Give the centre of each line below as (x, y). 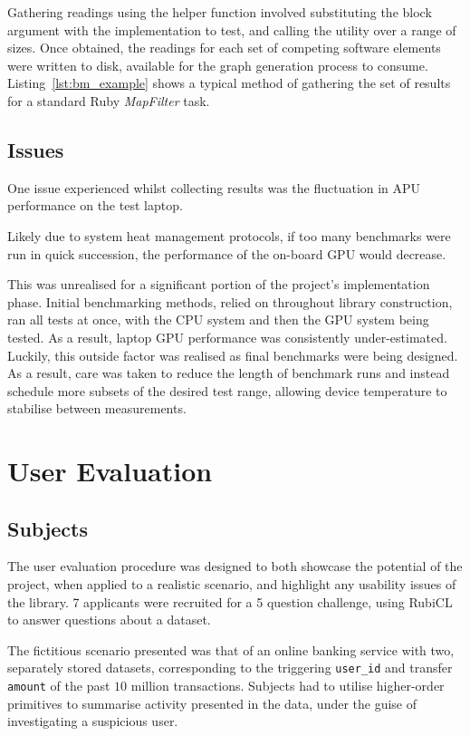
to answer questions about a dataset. (109, 620)
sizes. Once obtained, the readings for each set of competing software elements (224, 48)
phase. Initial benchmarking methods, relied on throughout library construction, (230, 301)
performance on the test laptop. (95, 205)
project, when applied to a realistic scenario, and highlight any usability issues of (232, 584)
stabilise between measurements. (97, 408)
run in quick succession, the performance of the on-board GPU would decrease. (227, 253)
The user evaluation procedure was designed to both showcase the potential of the (235, 566)
